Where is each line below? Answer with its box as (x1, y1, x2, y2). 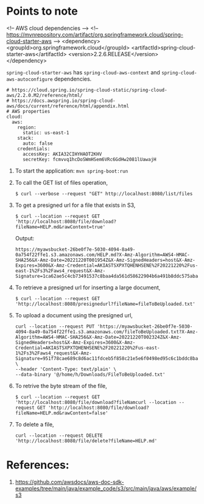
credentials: (17, 145, 51, 152)
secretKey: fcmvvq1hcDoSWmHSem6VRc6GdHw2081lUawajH (22, 156, 157, 162)
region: (17, 124, 37, 131)
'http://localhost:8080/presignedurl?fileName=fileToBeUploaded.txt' (15, 301, 196, 307)
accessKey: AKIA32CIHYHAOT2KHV (22, 151, 102, 157)
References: (6, 458, 69, 472)
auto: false (22, 140, 53, 146)
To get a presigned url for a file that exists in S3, (15, 201, 136, 209)
